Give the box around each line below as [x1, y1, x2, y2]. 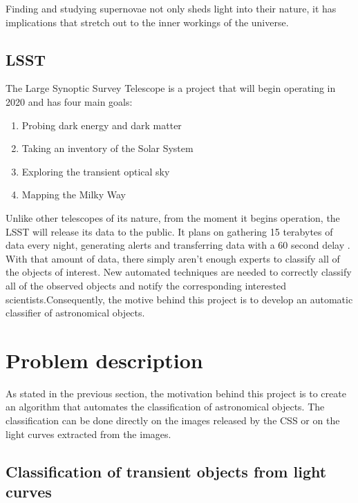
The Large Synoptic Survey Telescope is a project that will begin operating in [6, 81, 336, 95]
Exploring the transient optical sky [21, 164, 170, 178]
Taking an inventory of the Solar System [21, 141, 194, 155]
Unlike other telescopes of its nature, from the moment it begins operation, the [6, 210, 340, 225]
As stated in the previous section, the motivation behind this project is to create [6, 386, 346, 400]
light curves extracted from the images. [6, 426, 171, 441]
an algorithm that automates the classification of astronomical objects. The [6, 399, 325, 414]
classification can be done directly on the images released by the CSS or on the [6, 413, 340, 428]
